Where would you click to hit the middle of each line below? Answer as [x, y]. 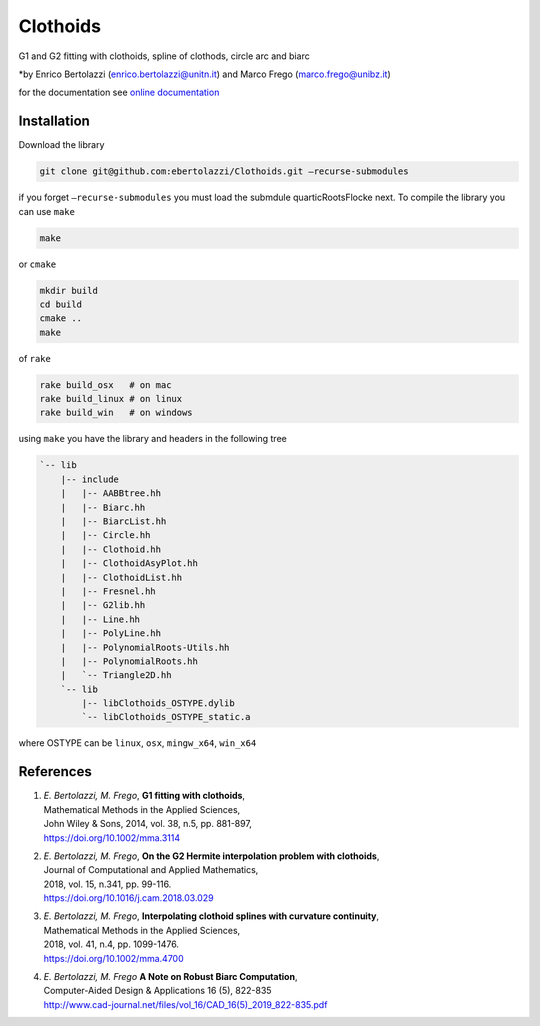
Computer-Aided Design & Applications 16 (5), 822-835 [157, 991]
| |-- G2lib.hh [103, 605]
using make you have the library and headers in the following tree [152, 439]
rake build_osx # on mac [105, 384]
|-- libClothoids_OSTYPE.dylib [158, 703]
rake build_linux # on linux [111, 399]
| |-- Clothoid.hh [111, 549]
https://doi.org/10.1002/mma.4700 [113, 958]
